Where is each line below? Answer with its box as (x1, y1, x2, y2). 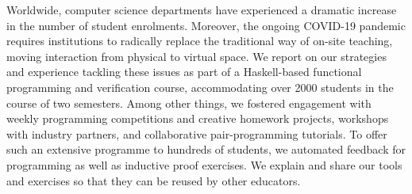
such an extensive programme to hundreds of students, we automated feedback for (6, 141, 406, 158)
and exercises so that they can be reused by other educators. (6, 172, 301, 188)
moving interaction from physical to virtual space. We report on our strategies (6, 48, 387, 64)
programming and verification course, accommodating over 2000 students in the (6, 78, 394, 95)
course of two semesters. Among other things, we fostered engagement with (6, 94, 372, 111)
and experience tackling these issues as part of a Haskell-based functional (6, 63, 362, 80)
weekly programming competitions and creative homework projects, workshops (6, 110, 389, 127)
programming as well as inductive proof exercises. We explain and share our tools (6, 156, 402, 173)
